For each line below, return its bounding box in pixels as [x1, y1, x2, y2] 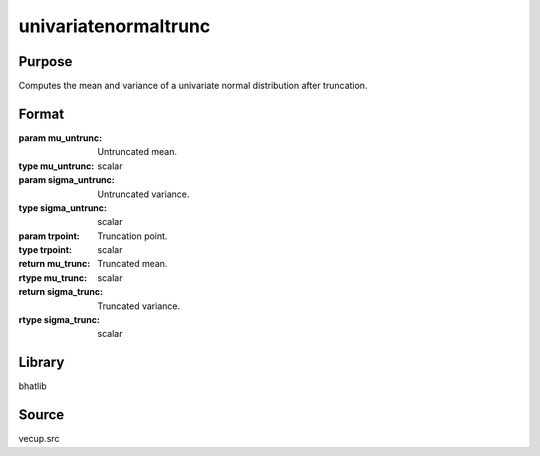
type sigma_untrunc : [18, 201, 108, 214]
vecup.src [18, 433, 60, 445]
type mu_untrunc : [18, 160, 95, 172]
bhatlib [18, 380, 47, 392]
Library [18, 354, 65, 371]
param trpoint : [18, 230, 80, 242]
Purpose [18, 53, 73, 70]
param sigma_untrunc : [18, 174, 115, 186]
